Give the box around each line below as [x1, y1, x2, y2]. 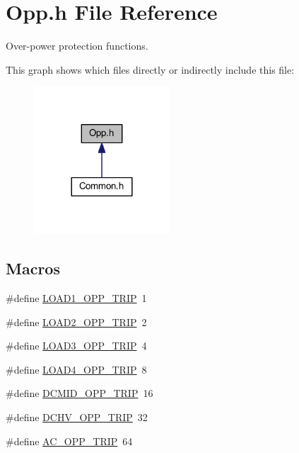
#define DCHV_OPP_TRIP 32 [6, 410, 148, 425]
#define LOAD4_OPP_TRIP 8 [6, 362, 147, 376]
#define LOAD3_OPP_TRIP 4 [6, 338, 147, 353]
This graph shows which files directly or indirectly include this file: [6, 62, 295, 77]
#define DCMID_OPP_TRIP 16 [6, 386, 153, 401]
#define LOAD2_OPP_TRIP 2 [6, 314, 147, 329]
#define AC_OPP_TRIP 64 [6, 433, 133, 448]
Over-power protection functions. [6, 38, 148, 53]
